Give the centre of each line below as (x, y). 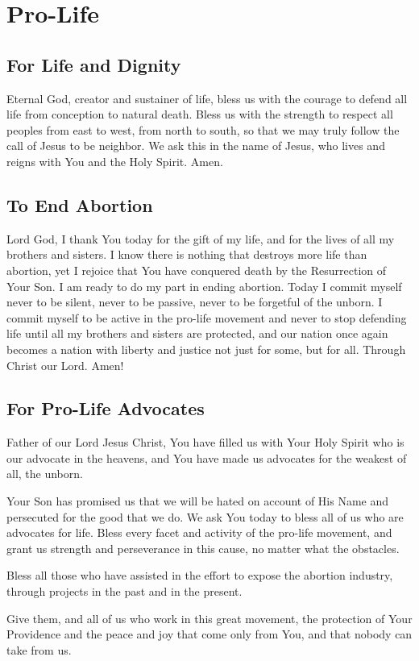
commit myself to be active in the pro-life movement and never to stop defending (207, 317)
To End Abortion (80, 204)
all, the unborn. (45, 474)
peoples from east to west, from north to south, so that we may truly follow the (203, 129)
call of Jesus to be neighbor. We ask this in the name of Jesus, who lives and (196, 146)
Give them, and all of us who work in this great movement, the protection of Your (209, 618)
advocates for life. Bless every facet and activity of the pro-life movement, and (199, 532)
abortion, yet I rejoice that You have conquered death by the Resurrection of (197, 270)
